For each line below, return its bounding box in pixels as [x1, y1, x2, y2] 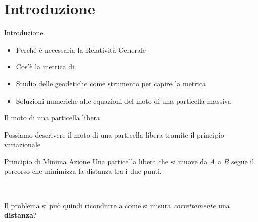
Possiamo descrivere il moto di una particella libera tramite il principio [4, 129, 224, 140]
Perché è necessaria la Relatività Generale [16, 44, 146, 55]
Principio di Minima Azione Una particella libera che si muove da [4, 156, 208, 166]
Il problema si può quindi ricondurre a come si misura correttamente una [4, 200, 230, 210]
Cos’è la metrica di [16, 61, 75, 72]
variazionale [4, 139, 40, 150]
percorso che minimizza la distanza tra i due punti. [4, 166, 162, 176]
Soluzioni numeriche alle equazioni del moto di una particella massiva [16, 95, 231, 106]
